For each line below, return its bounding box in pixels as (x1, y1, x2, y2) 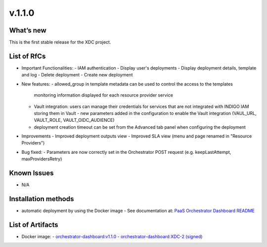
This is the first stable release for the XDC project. (9, 39, 111, 45)
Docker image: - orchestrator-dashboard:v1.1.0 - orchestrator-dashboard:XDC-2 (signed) (21, 233, 203, 239)
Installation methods (9, 195, 74, 203)
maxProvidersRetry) (21, 156, 62, 162)
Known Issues (9, 169, 54, 177)
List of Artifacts (9, 220, 59, 229)
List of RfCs (9, 52, 46, 60)
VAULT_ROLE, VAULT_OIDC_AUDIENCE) (34, 117, 115, 123)
